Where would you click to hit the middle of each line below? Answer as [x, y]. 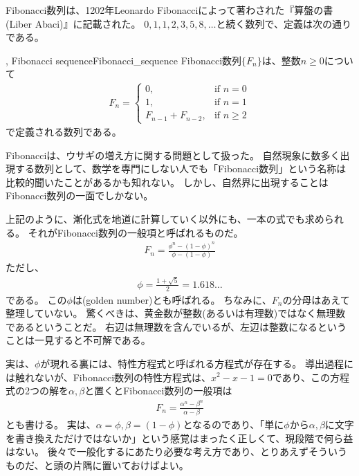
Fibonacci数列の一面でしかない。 [80, 195]
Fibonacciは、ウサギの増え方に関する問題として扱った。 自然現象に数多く [173, 155]
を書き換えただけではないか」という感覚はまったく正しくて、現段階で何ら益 [179, 438]
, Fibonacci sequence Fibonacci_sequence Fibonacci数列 [124, 60]
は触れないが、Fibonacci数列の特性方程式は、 [109, 377]
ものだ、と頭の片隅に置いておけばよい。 [97, 465]
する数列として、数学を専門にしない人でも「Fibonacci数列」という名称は [181, 168]
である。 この [36, 299]
